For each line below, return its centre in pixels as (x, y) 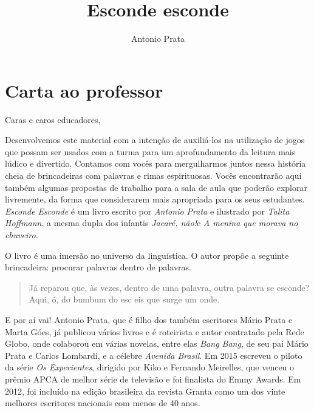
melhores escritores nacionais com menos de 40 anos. (103, 403)
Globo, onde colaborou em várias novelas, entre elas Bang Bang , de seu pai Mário (157, 343)
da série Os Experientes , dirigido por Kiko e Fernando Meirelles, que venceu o (150, 367)
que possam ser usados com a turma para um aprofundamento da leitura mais (150, 151)
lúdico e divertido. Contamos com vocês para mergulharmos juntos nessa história (155, 163)
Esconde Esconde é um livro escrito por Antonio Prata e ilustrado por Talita (147, 211)
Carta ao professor (84, 90)
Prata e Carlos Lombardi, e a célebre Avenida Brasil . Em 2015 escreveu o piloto (154, 355)
